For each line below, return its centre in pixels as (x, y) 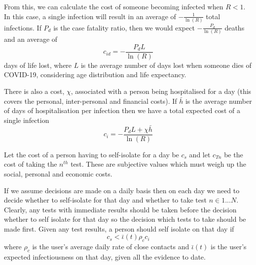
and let (200, 154)
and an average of (31, 39)
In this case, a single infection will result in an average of (90, 16)
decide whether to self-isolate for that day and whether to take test (105, 200)
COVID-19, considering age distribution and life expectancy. (95, 74)
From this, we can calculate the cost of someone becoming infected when (114, 6)
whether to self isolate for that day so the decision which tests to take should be (125, 219)
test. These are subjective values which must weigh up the (158, 164)
